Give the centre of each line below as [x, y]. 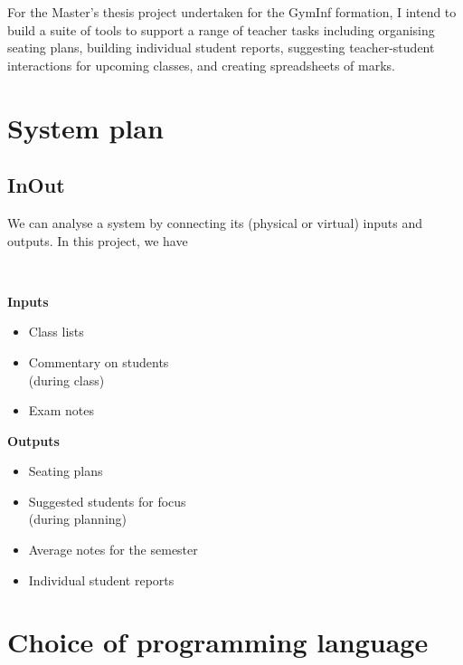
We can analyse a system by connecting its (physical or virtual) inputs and [215, 222]
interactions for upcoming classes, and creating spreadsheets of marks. [201, 65]
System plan [85, 127]
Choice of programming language [218, 642]
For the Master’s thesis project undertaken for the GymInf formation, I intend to [232, 12]
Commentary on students [99, 361]
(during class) [66, 380]
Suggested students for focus [107, 501]
